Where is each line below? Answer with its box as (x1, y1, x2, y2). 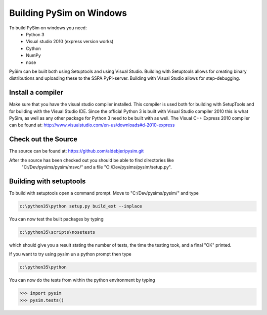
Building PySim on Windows (9, 7, 127, 18)
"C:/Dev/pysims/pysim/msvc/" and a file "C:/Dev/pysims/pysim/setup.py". (21, 164, 172, 170)
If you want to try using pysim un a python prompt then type (9, 251, 132, 257)
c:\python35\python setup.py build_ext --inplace (19, 203, 142, 209)
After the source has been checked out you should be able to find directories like (9, 157, 174, 163)
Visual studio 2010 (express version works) (26, 39, 114, 45)
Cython (26, 45, 41, 52)
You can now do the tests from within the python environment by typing (9, 277, 155, 283)
